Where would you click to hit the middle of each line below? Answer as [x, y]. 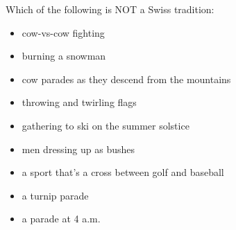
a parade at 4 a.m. [61, 219]
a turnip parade [55, 195]
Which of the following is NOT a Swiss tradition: [110, 9]
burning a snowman [64, 56]
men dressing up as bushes [78, 149]
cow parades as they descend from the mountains [126, 79]
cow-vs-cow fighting [63, 32]
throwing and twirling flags [79, 102]
